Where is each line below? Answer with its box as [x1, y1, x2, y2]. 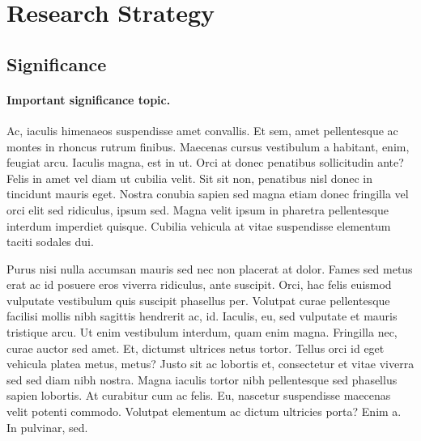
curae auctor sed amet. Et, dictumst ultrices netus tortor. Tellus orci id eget [6, 339, 385, 356]
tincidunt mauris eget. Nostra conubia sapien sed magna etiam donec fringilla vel [6, 185, 409, 202]
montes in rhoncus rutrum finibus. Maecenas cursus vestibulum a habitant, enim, [6, 138, 410, 155]
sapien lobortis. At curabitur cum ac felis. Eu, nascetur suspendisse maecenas [6, 387, 391, 404]
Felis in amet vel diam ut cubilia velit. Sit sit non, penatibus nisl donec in [6, 169, 373, 186]
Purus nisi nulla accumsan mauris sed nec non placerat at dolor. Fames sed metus [6, 260, 413, 277]
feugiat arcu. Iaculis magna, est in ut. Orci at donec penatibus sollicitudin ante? [6, 154, 404, 171]
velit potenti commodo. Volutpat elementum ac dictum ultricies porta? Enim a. [6, 403, 402, 420]
